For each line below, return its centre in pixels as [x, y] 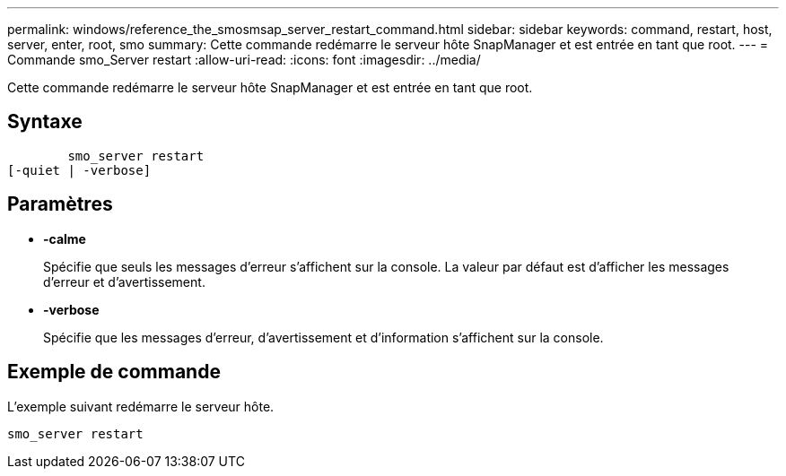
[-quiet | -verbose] [79, 170]
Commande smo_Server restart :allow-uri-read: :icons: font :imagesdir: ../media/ [244, 60]
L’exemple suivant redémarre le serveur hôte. [141, 406]
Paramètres [60, 204]
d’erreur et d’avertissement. [124, 281]
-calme [65, 238]
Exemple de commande [114, 372]
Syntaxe [45, 122]
